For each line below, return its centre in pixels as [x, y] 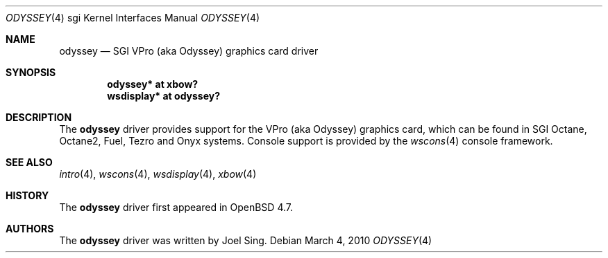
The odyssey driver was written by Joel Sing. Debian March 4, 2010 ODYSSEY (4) [246, 240]
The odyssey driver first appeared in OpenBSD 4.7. [176, 207]
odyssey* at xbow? [153, 84]
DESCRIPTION [39, 117]
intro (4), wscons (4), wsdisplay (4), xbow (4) [158, 174]
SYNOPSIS [31, 72]
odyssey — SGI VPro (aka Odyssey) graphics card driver [189, 51]
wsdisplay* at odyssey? [164, 96]
